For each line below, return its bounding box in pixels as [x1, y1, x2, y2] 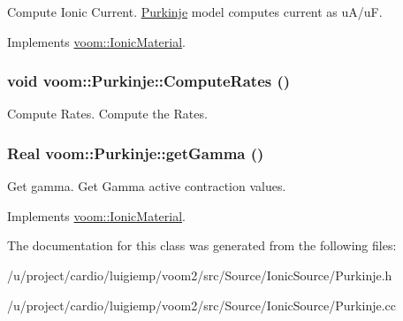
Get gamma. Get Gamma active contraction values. [7, 177, 286, 195]
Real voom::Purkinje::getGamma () [7, 141, 264, 164]
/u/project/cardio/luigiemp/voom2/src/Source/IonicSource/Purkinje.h [7, 266, 392, 284]
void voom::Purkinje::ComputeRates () [7, 70, 291, 92]
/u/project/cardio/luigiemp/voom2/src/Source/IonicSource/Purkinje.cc [7, 295, 397, 314]
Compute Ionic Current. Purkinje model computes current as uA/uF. [7, 3, 383, 20]
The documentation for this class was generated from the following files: [7, 236, 397, 255]
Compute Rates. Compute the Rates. [7, 104, 208, 123]
